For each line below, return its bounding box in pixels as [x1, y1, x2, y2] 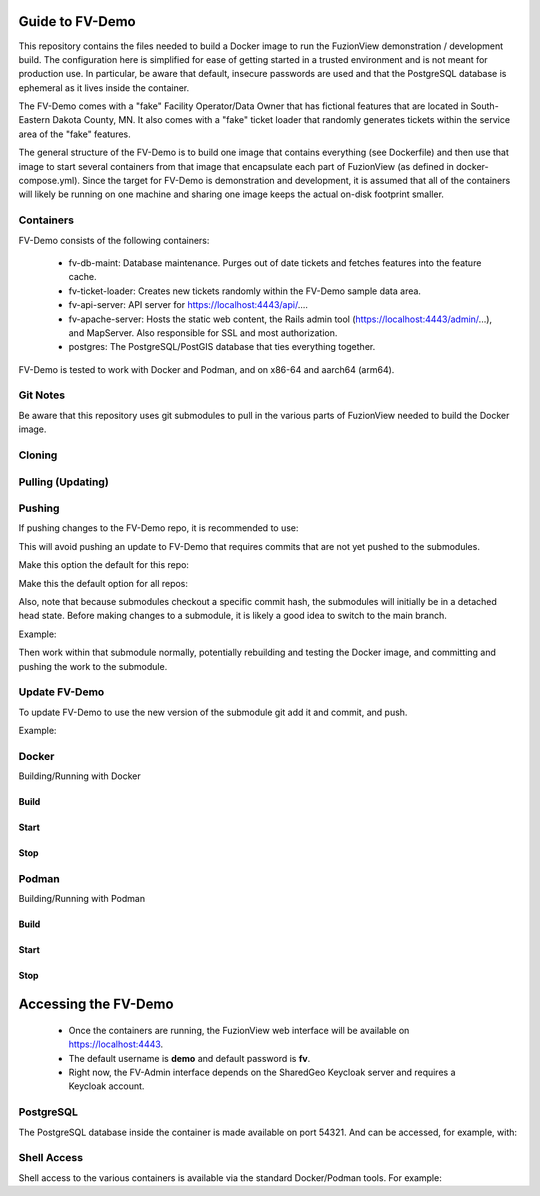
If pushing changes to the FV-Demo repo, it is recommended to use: [18, 522, 299, 534]
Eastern [18, 114, 51, 126]
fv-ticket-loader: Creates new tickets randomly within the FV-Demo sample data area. [68, 285, 422, 297]
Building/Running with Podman [18, 893, 145, 905]
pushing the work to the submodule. [18, 660, 168, 672]
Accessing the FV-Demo [18, 996, 174, 1013]
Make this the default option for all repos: [18, 577, 189, 589]
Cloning [18, 448, 58, 462]
